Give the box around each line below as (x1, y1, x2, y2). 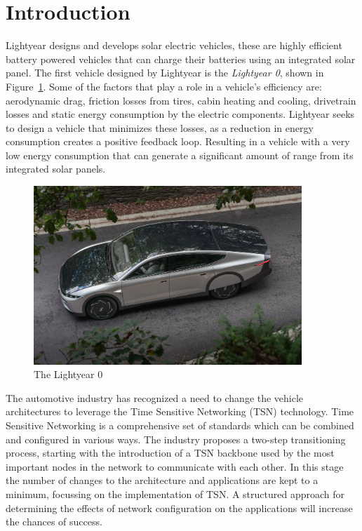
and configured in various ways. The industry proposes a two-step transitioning (6, 431, 346, 446)
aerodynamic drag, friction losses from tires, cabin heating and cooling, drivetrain (6, 93, 356, 107)
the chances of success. (6, 514, 102, 529)
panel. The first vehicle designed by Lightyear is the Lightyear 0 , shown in (6, 65, 324, 80)
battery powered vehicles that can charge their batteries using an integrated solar (6, 51, 356, 66)
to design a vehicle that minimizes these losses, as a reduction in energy (6, 120, 314, 135)
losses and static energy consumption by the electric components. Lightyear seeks (6, 107, 355, 121)
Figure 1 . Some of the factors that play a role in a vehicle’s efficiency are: (6, 79, 322, 93)
